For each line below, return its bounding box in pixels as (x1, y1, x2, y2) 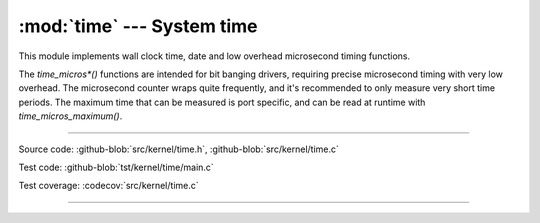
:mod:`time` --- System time (18, 15, 258, 37)
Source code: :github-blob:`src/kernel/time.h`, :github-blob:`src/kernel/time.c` (18, 143, 340, 155)
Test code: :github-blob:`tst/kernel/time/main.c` (18, 161, 214, 173)
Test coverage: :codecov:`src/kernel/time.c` (18, 180, 199, 192)
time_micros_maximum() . (18, 110, 123, 122)
